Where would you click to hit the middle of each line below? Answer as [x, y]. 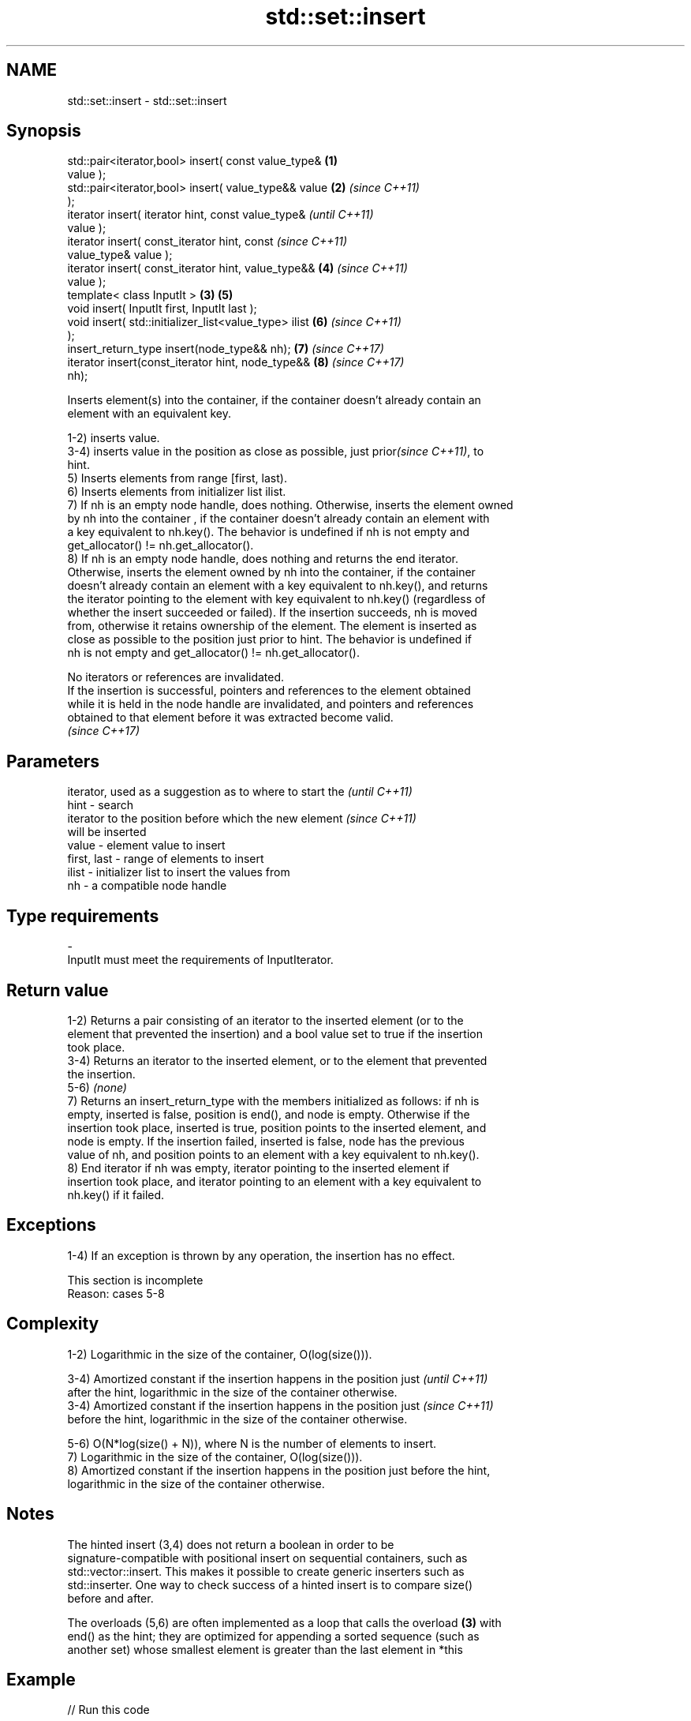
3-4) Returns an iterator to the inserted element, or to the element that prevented [277, 1060]
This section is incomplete [135, 1280]
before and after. [110, 1598]
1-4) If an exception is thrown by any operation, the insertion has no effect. [261, 1255]
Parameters [53, 761]
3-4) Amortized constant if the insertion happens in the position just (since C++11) [280, 1405]
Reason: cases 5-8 [116, 1293]
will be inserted [107, 832]
